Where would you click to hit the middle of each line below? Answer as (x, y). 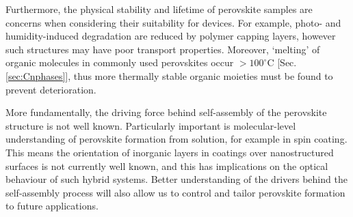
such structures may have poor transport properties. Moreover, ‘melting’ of (163, 49)
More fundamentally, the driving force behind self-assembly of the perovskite (166, 112)
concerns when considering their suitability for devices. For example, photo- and (173, 22)
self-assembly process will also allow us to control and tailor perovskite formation (175, 192)
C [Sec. (282, 62)
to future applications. (52, 206)
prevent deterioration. (51, 89)
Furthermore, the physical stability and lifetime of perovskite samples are (159, 9)
